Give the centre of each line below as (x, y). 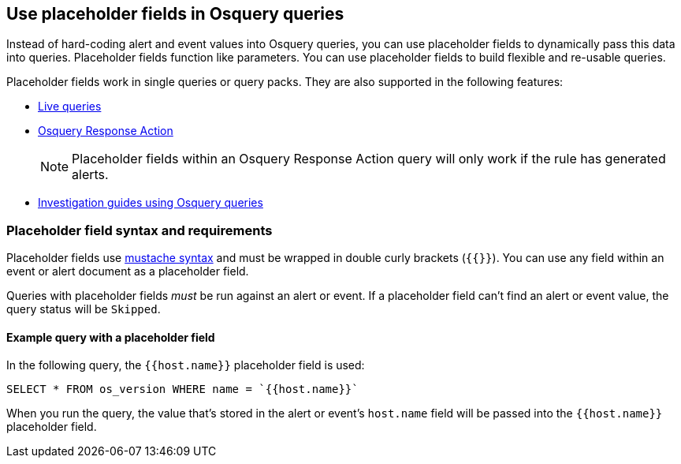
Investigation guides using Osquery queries (151, 203)
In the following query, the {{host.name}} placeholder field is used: (186, 365)
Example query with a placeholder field (111, 337)
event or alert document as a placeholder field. (128, 271)
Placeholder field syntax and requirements (140, 230)
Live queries (70, 107)
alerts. (90, 175)
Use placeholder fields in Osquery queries (175, 14)
